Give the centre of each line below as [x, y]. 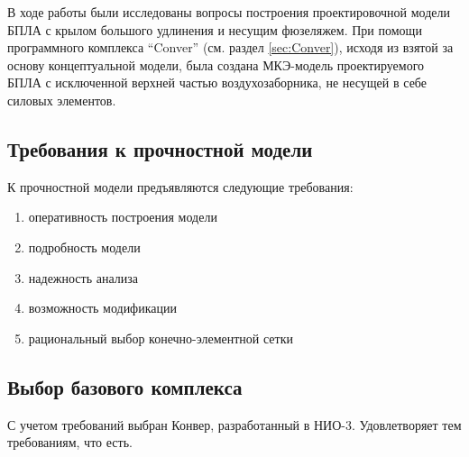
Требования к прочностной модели [160, 148]
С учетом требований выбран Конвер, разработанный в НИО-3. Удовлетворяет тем [234, 424]
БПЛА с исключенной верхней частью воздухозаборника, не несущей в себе [217, 82]
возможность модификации [102, 308]
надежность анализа [83, 277]
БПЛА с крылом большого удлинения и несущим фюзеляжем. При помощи [215, 29]
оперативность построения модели [123, 217]
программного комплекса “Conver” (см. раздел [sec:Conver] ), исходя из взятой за [230, 47]
